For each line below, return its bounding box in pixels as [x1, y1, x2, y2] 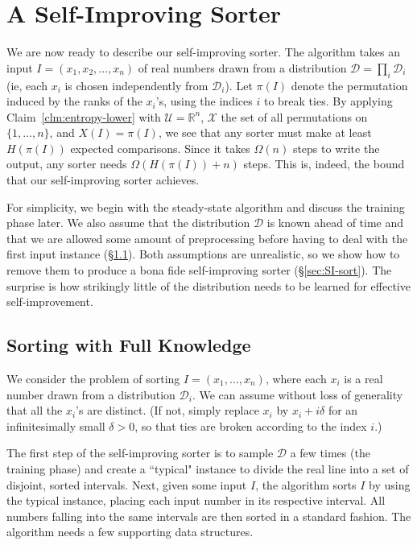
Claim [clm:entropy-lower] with [6, 108, 161, 125]
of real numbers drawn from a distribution [138, 59, 347, 76]
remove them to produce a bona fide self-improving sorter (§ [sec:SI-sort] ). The [6, 262, 392, 279]
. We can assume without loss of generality [192, 386, 403, 403]
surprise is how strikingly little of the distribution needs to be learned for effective [6, 277, 411, 294]
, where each [265, 370, 327, 387]
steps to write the [292, 139, 380, 156]
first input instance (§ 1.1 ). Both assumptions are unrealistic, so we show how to [6, 246, 400, 262]
